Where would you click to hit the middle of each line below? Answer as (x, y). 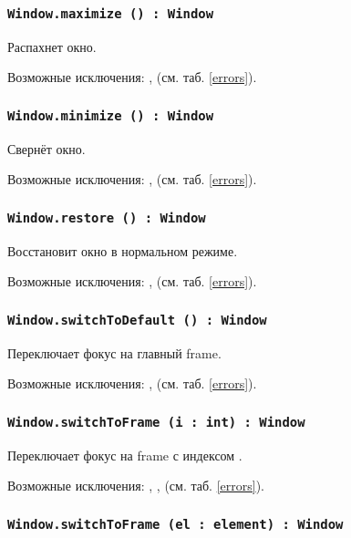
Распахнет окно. (52, 46)
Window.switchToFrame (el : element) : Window (175, 524)
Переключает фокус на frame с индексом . (125, 455)
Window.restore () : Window (107, 217)
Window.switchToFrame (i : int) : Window (156, 422)
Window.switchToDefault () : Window (137, 320)
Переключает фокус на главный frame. (114, 352)
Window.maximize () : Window (111, 13)
